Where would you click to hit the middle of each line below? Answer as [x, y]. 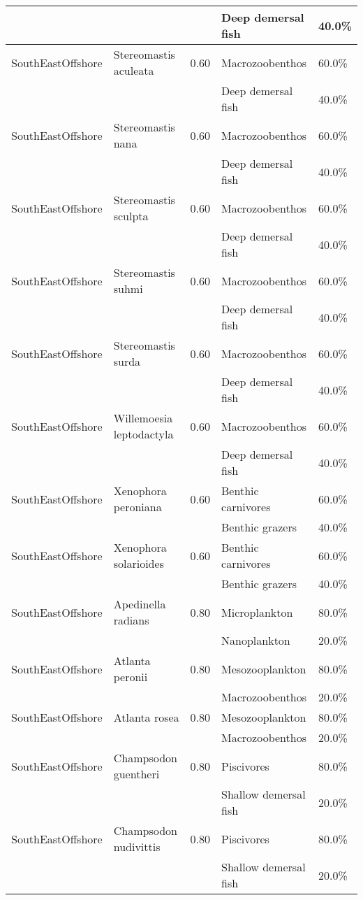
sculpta [131, 216]
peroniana [138, 507]
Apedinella [140, 604]
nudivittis [137, 847]
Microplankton [257, 612]
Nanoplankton [256, 640]
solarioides [139, 563]
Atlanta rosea [146, 717]
